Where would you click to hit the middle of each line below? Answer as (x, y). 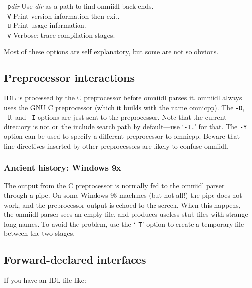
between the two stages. (39, 233)
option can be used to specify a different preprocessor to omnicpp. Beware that (122, 136)
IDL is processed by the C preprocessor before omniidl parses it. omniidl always (123, 98)
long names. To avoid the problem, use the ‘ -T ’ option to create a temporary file (124, 223)
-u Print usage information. (45, 25)
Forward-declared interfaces (75, 259)
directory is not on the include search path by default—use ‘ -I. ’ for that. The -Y (126, 126)
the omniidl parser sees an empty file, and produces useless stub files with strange (126, 214)
